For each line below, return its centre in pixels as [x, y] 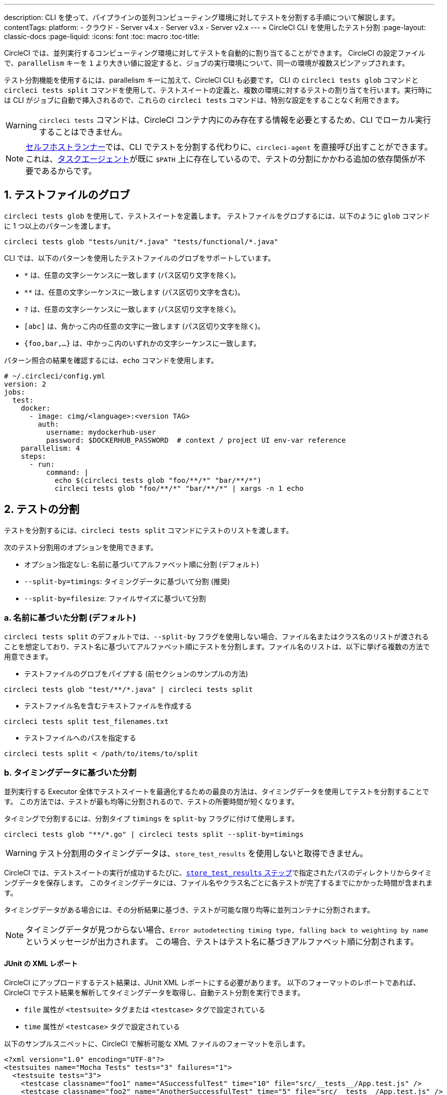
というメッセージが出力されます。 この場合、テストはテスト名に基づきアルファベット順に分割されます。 [222, 942]
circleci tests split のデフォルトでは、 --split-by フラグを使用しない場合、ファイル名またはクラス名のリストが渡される [216, 637]
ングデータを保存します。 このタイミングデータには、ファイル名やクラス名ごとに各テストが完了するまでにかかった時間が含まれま [218, 883]
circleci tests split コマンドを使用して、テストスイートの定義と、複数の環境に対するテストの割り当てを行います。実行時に [218, 90]
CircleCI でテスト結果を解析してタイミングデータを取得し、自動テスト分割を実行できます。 [154, 993]
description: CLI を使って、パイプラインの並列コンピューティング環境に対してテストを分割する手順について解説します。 [202, 17]
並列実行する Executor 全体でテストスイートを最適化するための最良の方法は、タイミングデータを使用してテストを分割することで [217, 792]
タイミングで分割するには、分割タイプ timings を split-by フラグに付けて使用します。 [151, 819]
